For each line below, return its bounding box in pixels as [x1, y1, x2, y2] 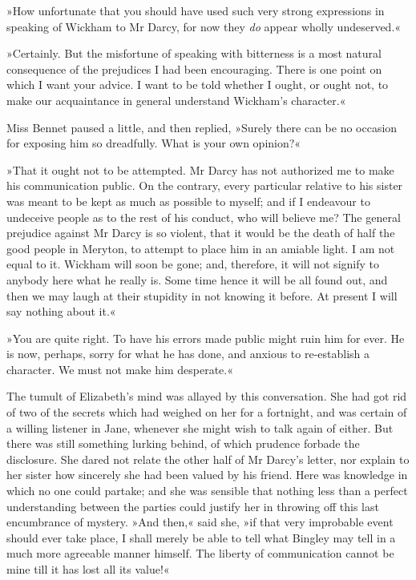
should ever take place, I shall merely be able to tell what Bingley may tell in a [6, 529, 396, 546]
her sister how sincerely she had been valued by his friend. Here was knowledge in [6, 466, 408, 483]
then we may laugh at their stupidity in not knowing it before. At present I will [6, 287, 398, 304]
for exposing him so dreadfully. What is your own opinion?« [6, 135, 301, 151]
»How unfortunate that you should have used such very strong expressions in [6, 2, 385, 18]
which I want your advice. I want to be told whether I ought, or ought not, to [6, 76, 389, 93]
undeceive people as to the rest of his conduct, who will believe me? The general [6, 208, 401, 225]
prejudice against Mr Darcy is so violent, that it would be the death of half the [6, 224, 395, 241]
